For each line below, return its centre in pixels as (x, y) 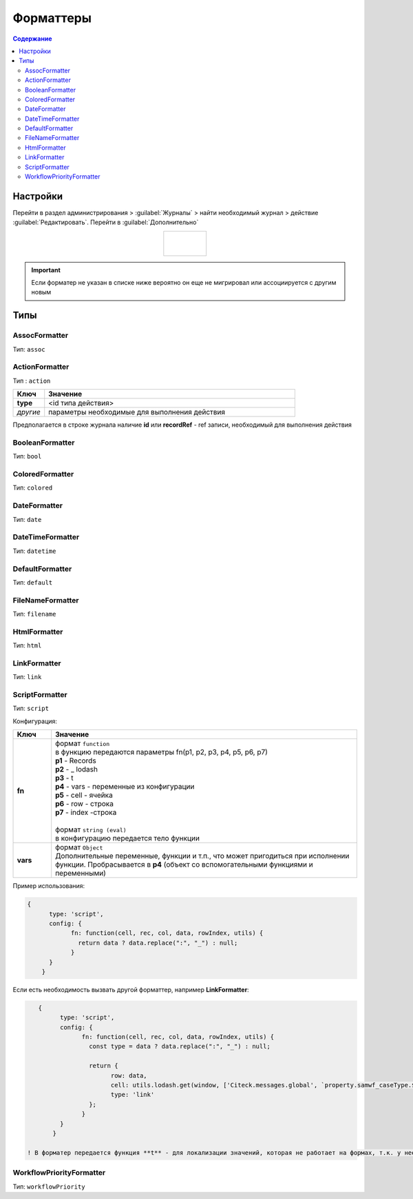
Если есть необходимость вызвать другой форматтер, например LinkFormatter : (131, 989)
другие (29, 412)
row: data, (129, 1075)
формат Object (79, 847)
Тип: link (27, 677)
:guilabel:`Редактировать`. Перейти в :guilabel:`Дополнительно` (106, 222)
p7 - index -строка (86, 812)
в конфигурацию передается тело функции (127, 838)
